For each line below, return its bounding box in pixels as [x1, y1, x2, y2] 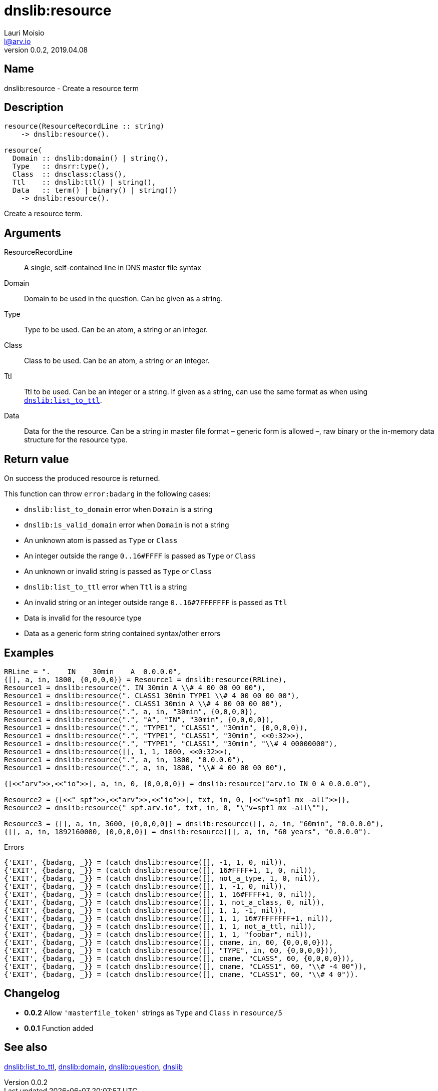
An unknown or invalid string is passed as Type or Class [24, 567, 212, 576]
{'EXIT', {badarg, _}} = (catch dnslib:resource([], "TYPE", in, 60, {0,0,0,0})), [4, 946, 337, 954]
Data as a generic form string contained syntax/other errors [24, 629, 221, 638]
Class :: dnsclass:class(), [12, 170, 127, 179]
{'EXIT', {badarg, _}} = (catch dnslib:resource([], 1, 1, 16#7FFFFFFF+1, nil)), [4, 914, 333, 922]
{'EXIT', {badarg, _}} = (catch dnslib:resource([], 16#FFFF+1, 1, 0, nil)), [4, 866, 316, 874]
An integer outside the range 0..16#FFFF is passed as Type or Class [24, 552, 256, 561]
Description [4, 101, 64, 114]
